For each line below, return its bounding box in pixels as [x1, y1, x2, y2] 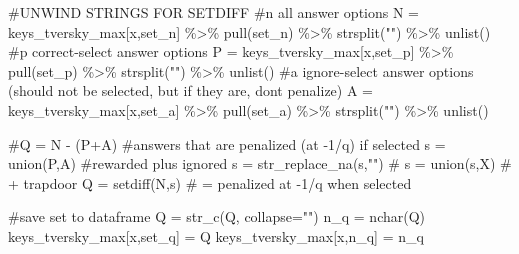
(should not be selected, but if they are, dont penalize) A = [8, 80, 374, 101]
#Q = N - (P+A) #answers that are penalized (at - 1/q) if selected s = [8, 133, 446, 154]
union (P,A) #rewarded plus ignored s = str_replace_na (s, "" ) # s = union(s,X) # [8, 153, 512, 174]
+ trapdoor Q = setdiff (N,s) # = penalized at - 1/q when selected [8, 172, 412, 193]
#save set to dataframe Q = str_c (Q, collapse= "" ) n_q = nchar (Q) [8, 206, 426, 227]
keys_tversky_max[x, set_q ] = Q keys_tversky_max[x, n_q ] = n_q [8, 225, 424, 246]
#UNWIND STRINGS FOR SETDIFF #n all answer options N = [8, 2, 420, 22]
